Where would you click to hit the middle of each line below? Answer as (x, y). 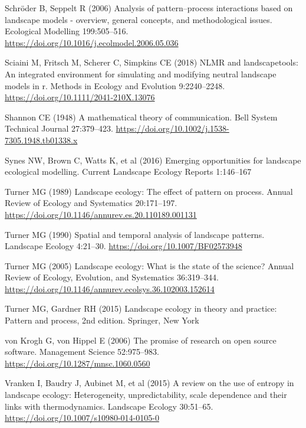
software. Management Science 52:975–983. (82, 352)
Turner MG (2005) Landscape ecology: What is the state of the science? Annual (149, 265)
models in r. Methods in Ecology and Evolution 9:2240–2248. (115, 85)
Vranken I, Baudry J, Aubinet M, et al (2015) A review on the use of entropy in (149, 383)
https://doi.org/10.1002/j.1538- (172, 128)
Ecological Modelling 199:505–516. (67, 31)
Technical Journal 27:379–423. (59, 128)
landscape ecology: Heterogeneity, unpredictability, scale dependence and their (146, 395)
